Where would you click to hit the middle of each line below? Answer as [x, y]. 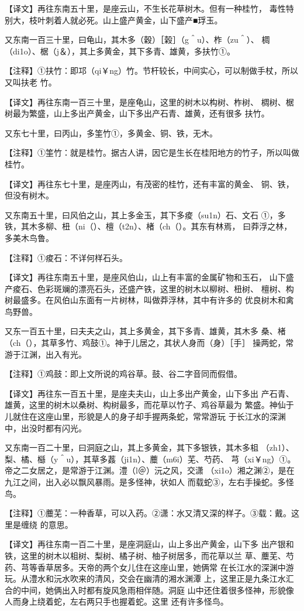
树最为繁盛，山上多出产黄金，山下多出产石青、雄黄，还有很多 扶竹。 [137, 113]
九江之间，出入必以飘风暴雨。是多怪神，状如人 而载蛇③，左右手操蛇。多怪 [149, 482]
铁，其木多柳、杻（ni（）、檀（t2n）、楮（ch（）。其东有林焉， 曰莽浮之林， [148, 226]
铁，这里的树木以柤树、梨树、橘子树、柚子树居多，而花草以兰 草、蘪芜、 [145, 555]
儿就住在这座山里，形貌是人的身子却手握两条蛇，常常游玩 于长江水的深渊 [145, 416]
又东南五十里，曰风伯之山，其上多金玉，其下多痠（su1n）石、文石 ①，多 [145, 214]
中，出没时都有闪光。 [46, 428]
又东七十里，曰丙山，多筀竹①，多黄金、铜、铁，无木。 [111, 133]
